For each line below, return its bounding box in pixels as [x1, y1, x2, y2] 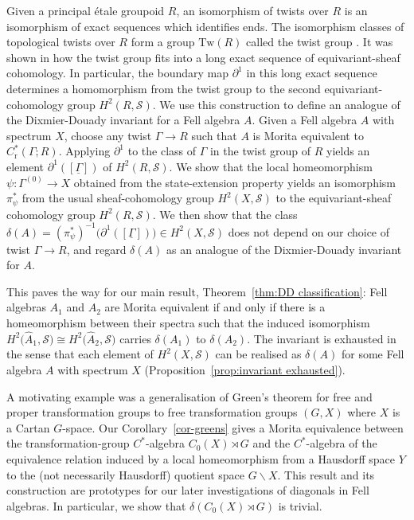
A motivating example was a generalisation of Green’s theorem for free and [6, 388, 373, 405]
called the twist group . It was [246, 33, 393, 50]
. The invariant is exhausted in [247, 330, 396, 346]
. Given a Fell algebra [252, 111, 357, 128]
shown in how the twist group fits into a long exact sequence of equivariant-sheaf [6, 49, 400, 65]
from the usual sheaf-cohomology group [21, 190, 214, 206]
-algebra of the [306, 435, 377, 452]
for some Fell [341, 346, 404, 362]
